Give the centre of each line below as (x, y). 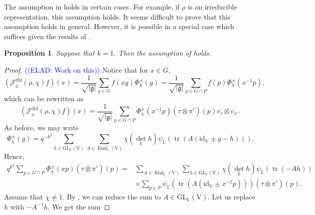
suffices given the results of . (47, 36)
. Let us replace (231, 197)
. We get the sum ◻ (79, 206)
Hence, (14, 156)
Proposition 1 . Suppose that (49, 53)
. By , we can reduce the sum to (112, 197)
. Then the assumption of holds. (162, 53)
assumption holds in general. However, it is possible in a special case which (119, 26)
